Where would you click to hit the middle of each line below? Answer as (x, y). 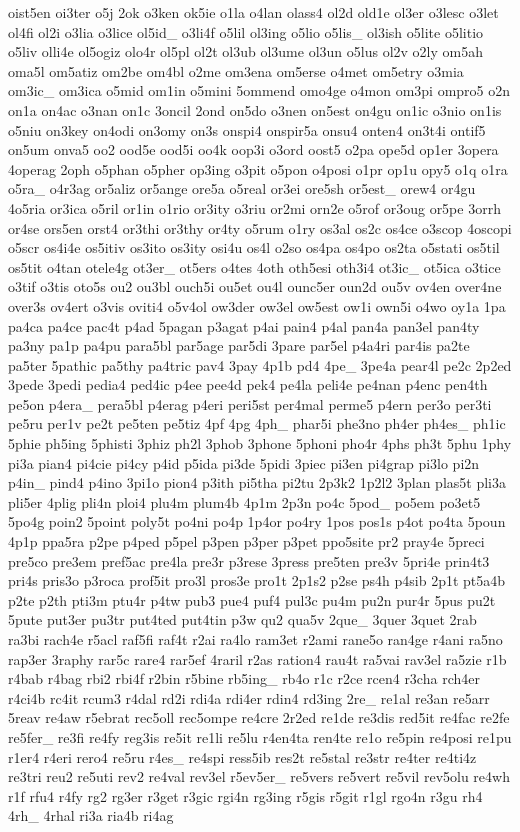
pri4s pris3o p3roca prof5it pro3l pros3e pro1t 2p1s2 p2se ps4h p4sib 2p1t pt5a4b (257, 580)
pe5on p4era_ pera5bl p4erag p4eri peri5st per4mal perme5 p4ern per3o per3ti (250, 403)
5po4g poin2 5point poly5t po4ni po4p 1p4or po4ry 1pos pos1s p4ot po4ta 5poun (257, 521)
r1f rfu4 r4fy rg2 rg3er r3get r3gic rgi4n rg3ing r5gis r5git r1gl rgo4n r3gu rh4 (245, 795)
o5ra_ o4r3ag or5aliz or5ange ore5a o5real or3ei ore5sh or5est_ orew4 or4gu (242, 188)
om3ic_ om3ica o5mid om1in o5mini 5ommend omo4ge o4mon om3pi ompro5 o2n (259, 90)
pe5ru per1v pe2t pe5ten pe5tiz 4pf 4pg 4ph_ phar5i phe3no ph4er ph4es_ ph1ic (257, 423)
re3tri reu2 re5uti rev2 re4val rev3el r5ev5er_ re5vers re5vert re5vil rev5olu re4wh (259, 776)
